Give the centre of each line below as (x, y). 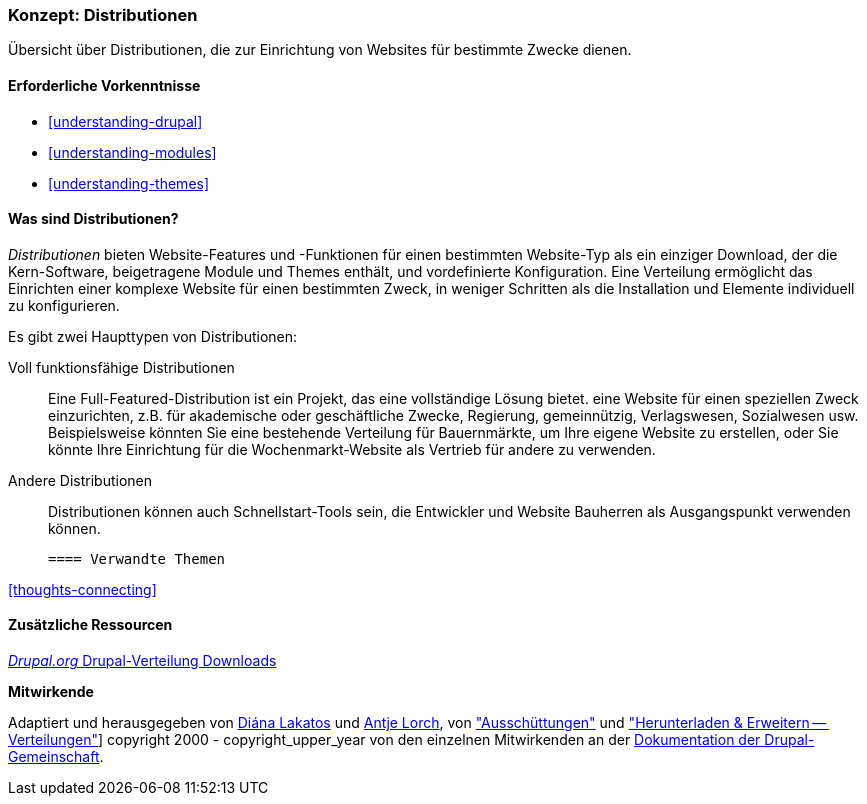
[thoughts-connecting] (82, 589)
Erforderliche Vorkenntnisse (104, 85)
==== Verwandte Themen (137, 558)
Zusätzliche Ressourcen (90, 625)
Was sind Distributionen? (93, 219)
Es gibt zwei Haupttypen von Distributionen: (153, 336)
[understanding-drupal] (125, 121)
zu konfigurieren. (64, 305)
